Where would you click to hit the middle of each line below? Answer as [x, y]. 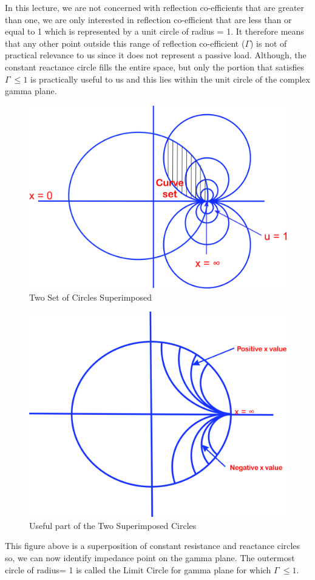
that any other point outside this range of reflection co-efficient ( [125, 43]
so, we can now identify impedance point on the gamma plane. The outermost [150, 558]
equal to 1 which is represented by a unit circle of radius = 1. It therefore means [154, 31]
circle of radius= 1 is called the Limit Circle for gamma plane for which [138, 569]
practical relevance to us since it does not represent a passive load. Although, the [156, 55]
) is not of [269, 43]
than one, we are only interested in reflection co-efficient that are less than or [148, 19]
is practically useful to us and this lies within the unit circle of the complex [170, 79]
